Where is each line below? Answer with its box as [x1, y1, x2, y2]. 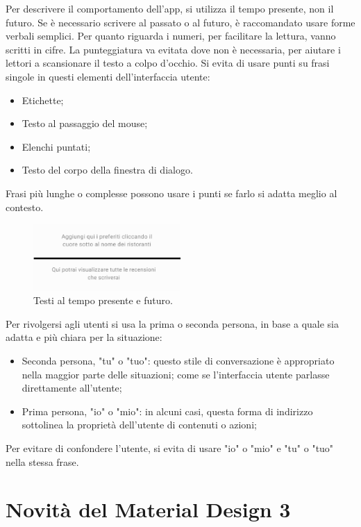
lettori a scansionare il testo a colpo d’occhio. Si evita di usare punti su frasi [6, 56, 330, 70]
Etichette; [22, 92, 64, 107]
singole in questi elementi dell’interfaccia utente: [6, 69, 210, 83]
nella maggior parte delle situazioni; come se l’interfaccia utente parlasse [22, 367, 330, 381]
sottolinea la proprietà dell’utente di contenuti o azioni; [22, 417, 257, 432]
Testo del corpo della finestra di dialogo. [22, 162, 193, 177]
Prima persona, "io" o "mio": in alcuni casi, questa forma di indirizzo [22, 403, 313, 418]
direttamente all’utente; [22, 380, 122, 395]
